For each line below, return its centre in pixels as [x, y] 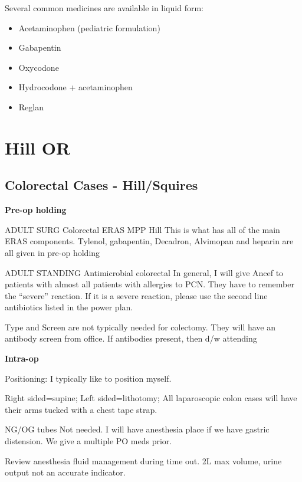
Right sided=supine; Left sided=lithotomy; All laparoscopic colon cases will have [151, 398]
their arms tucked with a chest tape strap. [81, 409]
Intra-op [22, 358]
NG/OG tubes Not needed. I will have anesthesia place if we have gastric [137, 429]
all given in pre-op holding [52, 252]
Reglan [31, 106]
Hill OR [38, 147]
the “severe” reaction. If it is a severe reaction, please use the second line [136, 295]
